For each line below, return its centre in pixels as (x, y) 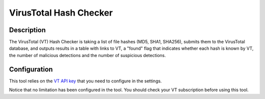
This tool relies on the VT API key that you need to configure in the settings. (85, 81)
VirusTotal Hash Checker (61, 13)
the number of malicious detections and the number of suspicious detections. (88, 55)
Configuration (31, 69)
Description (27, 30)
